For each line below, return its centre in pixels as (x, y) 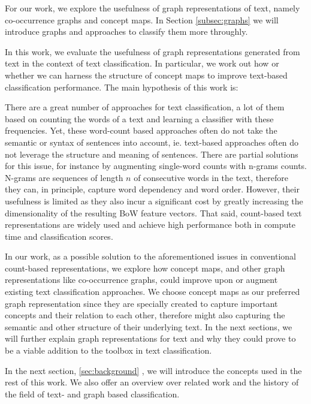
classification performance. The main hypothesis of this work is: (122, 87)
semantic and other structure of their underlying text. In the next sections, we (149, 326)
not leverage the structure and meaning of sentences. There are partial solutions (152, 154)
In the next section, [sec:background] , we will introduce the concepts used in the (153, 370)
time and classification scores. (59, 236)
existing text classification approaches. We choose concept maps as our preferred (153, 292)
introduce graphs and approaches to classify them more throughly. (126, 31)
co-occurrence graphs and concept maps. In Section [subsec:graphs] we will (142, 19)
